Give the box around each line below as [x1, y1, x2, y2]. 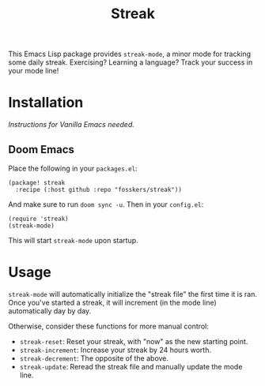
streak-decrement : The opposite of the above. [19, 353, 168, 363]
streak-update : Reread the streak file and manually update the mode [19, 362, 243, 371]
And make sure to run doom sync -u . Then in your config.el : [8, 199, 204, 209]
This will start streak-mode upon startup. [8, 235, 138, 245]
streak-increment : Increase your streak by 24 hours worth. [19, 345, 212, 354]
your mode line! [8, 66, 59, 76]
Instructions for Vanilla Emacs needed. [8, 120, 134, 129]
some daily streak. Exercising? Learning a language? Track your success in [8, 58, 253, 67]
